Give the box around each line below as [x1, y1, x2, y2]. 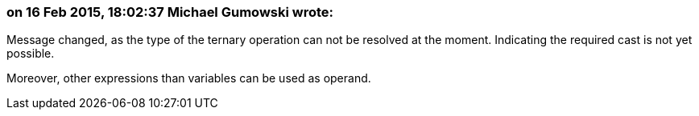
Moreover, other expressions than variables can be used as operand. [6, 71, 371, 86]
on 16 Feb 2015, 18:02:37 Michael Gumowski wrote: [6, 4, 333, 20]
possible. [6, 46, 55, 61]
